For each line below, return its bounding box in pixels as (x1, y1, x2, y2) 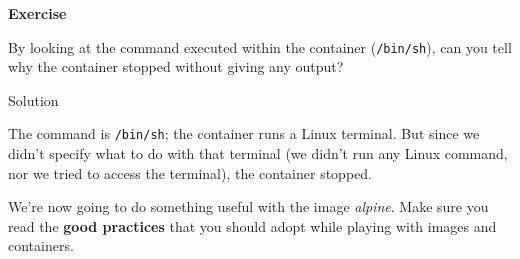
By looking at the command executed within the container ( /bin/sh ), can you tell (8, 36, 512, 57)
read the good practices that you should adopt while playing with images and (8, 215, 497, 236)
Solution (8, 89, 59, 110)
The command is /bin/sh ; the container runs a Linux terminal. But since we (8, 123, 480, 144)
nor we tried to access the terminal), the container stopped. (8, 162, 372, 183)
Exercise (8, 3, 67, 23)
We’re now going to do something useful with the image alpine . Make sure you (8, 196, 489, 217)
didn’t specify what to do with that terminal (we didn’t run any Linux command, (8, 143, 508, 164)
